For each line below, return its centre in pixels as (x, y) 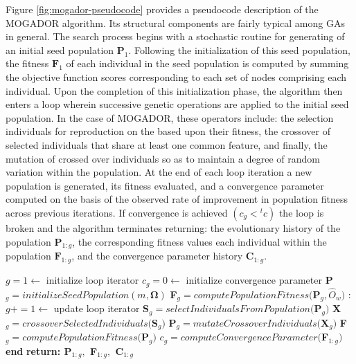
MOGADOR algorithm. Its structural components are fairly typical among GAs (175, 22)
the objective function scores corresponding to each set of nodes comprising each (176, 76)
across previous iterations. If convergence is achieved (117, 212)
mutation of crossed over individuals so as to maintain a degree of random (163, 158)
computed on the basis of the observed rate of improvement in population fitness (177, 199)
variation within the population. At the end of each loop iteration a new (159, 172)
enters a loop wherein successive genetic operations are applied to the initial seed (177, 104)
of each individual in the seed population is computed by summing (207, 63)
